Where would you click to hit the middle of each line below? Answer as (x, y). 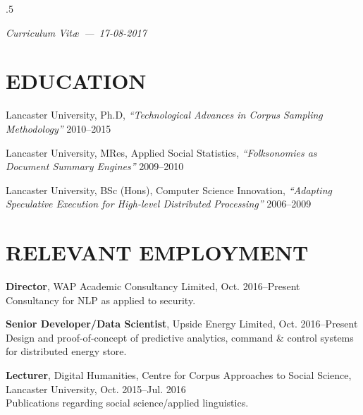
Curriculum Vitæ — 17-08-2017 (76, 32)
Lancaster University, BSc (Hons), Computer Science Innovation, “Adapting (169, 190)
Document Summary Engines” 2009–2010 (95, 166)
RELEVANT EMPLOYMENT (157, 252)
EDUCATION (76, 81)
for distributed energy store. (66, 351)
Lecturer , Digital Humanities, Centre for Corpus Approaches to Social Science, (179, 374)
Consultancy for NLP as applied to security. (101, 300)
